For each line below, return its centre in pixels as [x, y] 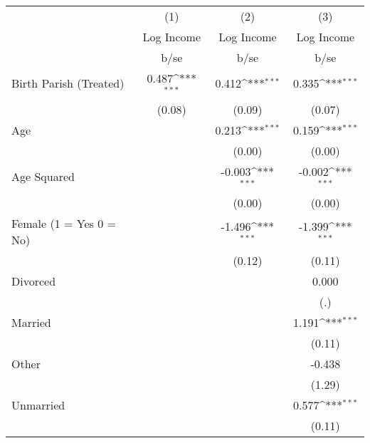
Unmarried [38, 405]
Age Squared [43, 177]
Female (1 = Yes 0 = [64, 223]
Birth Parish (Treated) [68, 83]
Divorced [34, 281]
